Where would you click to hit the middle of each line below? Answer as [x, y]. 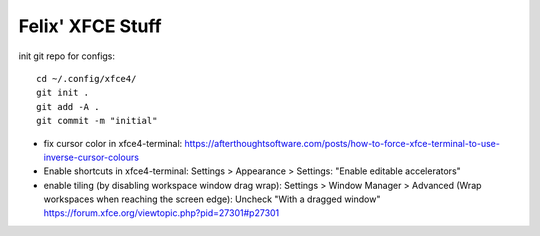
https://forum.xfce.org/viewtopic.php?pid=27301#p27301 [161, 213]
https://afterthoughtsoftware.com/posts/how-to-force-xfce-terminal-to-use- [342, 143]
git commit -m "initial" [97, 121]
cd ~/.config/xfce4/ [86, 78]
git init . [63, 93]
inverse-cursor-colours [91, 157]
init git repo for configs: [66, 56]
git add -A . [68, 106]
